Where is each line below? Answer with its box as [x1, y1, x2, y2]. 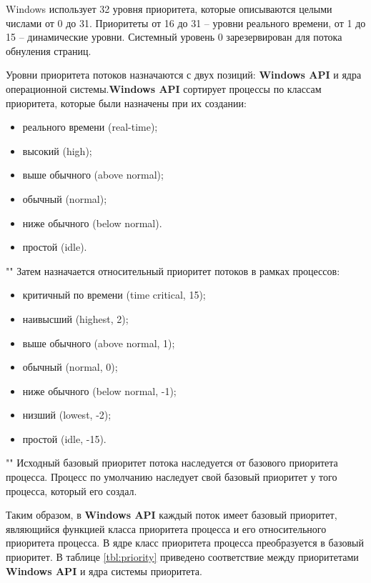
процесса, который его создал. [6, 483, 137, 498]
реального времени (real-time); [22, 119, 158, 134]
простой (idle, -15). [22, 431, 107, 446]
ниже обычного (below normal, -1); [22, 383, 177, 398]
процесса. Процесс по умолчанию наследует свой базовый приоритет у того [6, 469, 337, 484]
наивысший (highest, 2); [22, 311, 129, 326]
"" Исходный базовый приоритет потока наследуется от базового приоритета [6, 455, 338, 470]
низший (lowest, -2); [22, 407, 112, 422]
